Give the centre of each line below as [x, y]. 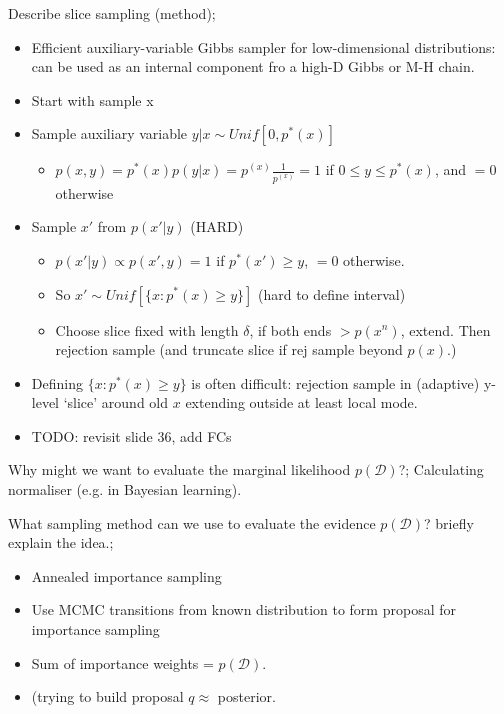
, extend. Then [445, 329]
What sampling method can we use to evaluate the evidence [192, 522]
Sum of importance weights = [122, 662]
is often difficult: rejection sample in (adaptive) [335, 382]
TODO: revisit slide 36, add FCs [131, 435]
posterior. [246, 696]
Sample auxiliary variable [109, 133]
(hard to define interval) [332, 293]
